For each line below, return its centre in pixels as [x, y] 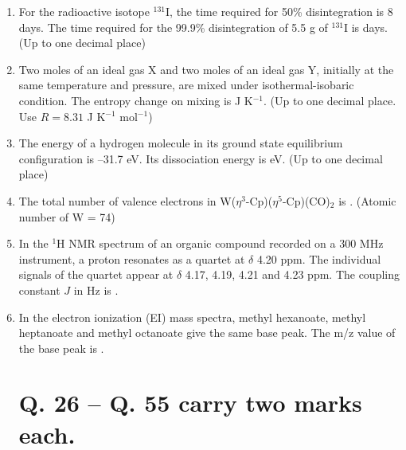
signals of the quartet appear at [96, 274]
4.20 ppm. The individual [319, 258]
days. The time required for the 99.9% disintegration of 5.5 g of [173, 27]
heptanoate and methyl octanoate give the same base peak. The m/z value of [207, 333]
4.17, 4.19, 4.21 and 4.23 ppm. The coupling [292, 274]
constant [39, 290]
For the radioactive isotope [84, 11]
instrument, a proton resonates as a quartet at [132, 258]
